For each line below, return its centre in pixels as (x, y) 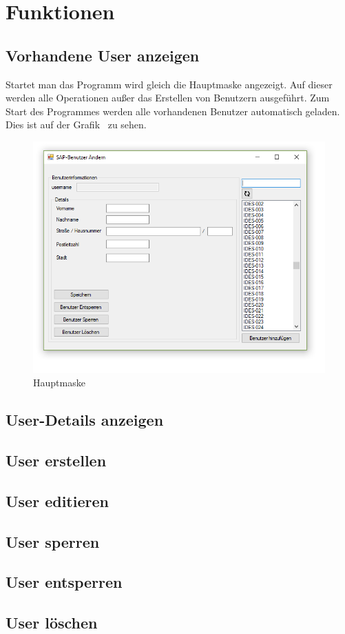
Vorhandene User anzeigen (103, 55)
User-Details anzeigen (85, 420)
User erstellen (56, 460)
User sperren (53, 541)
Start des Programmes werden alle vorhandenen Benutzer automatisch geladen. (173, 111)
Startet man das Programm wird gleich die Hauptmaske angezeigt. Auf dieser (169, 84)
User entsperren (64, 582)
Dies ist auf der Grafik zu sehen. (76, 125)
